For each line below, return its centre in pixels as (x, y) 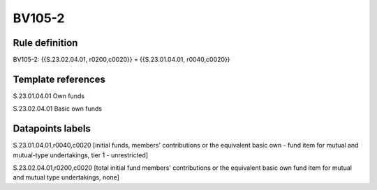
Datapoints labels (52, 129)
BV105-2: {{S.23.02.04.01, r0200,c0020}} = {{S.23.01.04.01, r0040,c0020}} (121, 60)
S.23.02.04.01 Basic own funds (58, 109)
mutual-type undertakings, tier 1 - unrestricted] (81, 155)
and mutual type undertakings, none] (66, 177)
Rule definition (45, 43)
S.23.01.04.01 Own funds (49, 96)
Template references (59, 79)
